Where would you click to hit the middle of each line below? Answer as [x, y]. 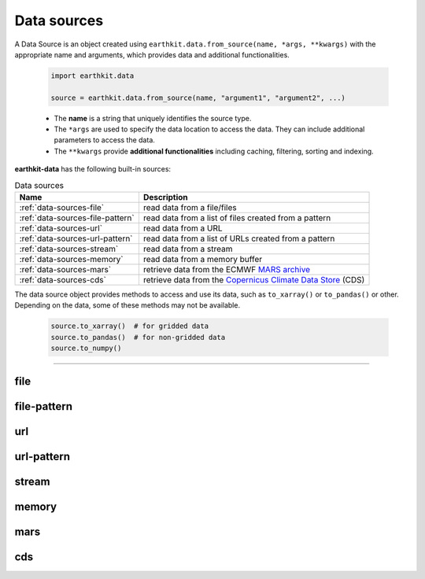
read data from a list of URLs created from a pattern [239, 238]
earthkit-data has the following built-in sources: [93, 169]
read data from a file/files [190, 208]
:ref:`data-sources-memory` [71, 260]
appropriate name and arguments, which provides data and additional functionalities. [152, 54]
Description [165, 197]
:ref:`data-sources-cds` [63, 280]
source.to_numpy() [86, 349]
